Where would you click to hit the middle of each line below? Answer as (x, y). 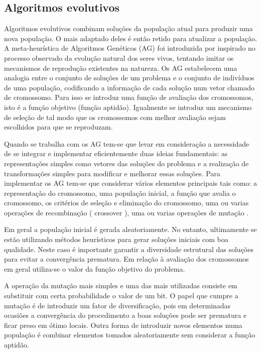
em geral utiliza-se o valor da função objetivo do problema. (95, 268)
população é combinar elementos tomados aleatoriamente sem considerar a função (130, 335)
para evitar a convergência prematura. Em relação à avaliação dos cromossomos (126, 259)
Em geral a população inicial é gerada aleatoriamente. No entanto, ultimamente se (130, 229)
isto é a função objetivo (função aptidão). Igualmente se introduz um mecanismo (128, 107)
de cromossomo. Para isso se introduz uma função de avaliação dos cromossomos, (129, 97)
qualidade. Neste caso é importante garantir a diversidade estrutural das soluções (129, 249)
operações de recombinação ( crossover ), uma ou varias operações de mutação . (126, 212)
